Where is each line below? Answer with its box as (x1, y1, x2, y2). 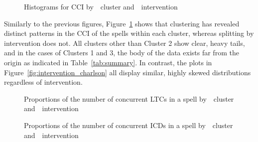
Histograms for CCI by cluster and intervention (24, 1, 178, 11)
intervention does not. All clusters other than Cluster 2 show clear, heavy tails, (4, 37, 245, 48)
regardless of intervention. (4, 77, 83, 87)
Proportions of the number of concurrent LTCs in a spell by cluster (24, 93, 234, 104)
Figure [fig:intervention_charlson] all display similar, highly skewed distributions (4, 67, 251, 77)
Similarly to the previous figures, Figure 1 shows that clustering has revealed (4, 18, 240, 28)
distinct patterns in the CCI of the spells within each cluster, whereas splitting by (4, 28, 254, 38)
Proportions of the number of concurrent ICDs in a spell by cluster (24, 120, 233, 130)
